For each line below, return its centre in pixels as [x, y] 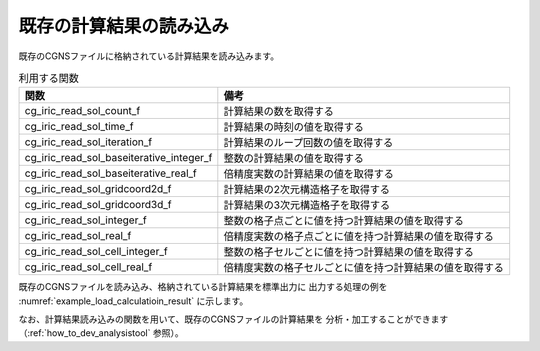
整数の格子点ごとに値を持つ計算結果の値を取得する [344, 221]
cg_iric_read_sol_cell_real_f [88, 267]
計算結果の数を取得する [279, 112]
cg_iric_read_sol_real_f [78, 236]
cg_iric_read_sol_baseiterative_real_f [110, 173]
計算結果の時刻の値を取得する [294, 127]
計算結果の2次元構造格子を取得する [306, 190]
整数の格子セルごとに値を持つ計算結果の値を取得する [349, 252]
